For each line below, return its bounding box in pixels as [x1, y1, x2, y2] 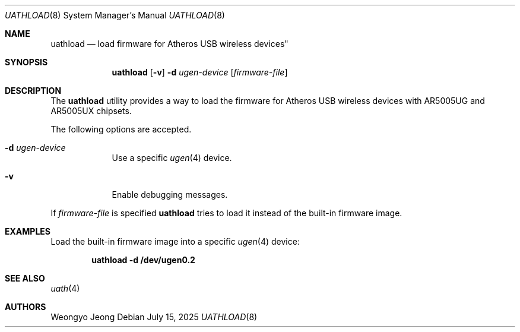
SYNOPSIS [5, 57, 48, 67]
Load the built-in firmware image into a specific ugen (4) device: [50, 236, 300, 246]
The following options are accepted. [50, 124, 192, 134]
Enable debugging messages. [112, 189, 228, 200]
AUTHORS [5, 302, 46, 312]
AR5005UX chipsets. [50, 106, 132, 116]
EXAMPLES [5, 226, 50, 236]
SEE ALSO [5, 273, 45, 283]
